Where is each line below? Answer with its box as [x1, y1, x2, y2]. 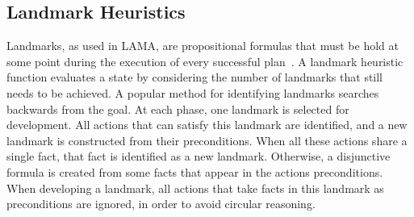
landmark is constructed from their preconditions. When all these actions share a [6, 131, 408, 148]
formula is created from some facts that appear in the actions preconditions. [6, 163, 383, 180]
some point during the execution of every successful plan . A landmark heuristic [6, 52, 404, 69]
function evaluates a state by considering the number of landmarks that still [6, 69, 383, 86]
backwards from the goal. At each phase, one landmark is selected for [6, 100, 349, 117]
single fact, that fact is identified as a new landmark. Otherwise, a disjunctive [6, 148, 391, 165]
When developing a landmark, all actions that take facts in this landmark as [6, 179, 384, 196]
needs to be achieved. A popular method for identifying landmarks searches [6, 84, 379, 101]
